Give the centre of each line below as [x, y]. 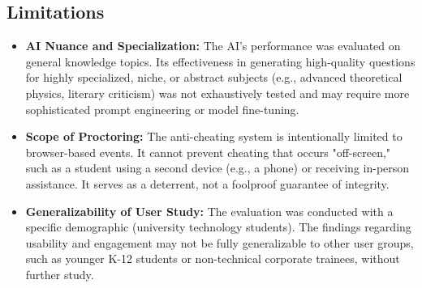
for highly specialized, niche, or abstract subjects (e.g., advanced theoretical [214, 77]
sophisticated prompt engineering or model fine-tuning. [162, 109]
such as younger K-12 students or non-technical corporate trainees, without [213, 258]
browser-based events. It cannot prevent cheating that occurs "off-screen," [208, 152]
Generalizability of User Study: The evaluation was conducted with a [209, 211]
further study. [60, 274]
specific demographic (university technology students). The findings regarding [218, 227]
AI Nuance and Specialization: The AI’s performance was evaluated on [213, 46]
